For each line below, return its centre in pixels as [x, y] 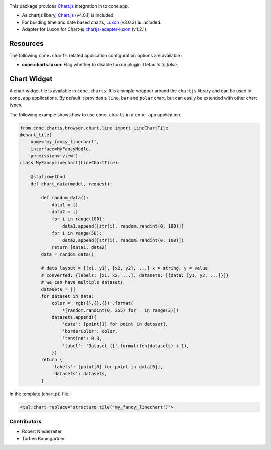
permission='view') [54, 156]
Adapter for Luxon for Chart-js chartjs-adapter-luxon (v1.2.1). [85, 29]
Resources [26, 43]
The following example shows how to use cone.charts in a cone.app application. [95, 114]
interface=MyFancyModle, [61, 149]
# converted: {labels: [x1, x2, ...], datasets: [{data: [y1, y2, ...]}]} [135, 275]
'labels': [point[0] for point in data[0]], [107, 366]
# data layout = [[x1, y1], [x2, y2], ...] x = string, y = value [124, 268]
